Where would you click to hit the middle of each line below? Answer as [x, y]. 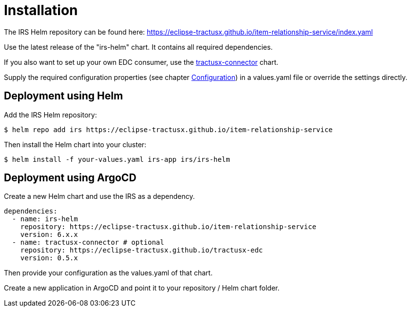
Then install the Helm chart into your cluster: [75, 144]
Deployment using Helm [64, 96]
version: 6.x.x [49, 235]
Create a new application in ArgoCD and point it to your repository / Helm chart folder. [142, 288]
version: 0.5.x [49, 258]
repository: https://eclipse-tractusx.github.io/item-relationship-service [168, 227]
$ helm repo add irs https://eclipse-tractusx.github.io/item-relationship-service [168, 129]
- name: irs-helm [45, 219]
